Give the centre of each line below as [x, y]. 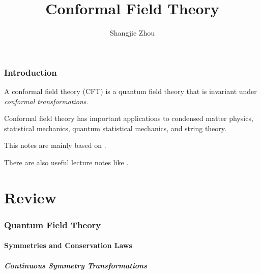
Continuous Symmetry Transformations [76, 265]
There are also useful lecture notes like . [66, 162]
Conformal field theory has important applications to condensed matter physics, [129, 118]
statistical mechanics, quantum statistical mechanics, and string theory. [115, 128]
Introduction [31, 72]
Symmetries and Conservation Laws [68, 245]
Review [30, 197]
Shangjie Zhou [132, 33]
